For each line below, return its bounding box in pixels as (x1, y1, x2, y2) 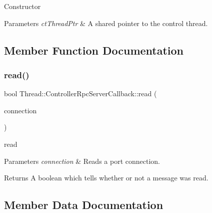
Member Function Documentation (4, 42, 184, 58)
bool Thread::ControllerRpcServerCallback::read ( (4, 88, 157, 99)
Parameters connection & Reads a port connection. (4, 155, 160, 166)
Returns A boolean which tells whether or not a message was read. (4, 172, 208, 183)
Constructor (4, 1, 41, 11)
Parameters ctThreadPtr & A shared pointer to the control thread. (4, 18, 208, 28)
